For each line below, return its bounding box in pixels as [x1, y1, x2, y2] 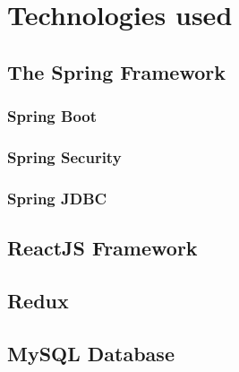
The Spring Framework [7, 57, 226, 85]
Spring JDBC [7, 186, 107, 209]
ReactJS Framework [7, 234, 198, 262]
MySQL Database [7, 339, 175, 367]
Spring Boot [7, 105, 98, 127]
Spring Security [7, 145, 122, 168]
